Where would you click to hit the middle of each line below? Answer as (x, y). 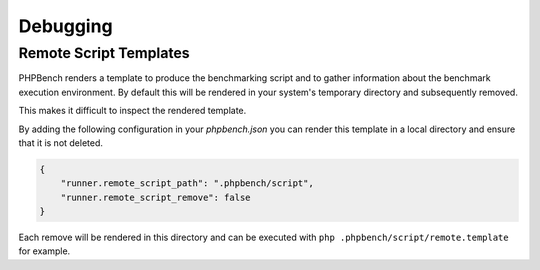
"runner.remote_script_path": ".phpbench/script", (187, 183)
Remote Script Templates (104, 53)
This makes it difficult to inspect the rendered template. (132, 111)
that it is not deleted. (61, 142)
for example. (44, 251)
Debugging (66, 26)
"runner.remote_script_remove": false (155, 197)
